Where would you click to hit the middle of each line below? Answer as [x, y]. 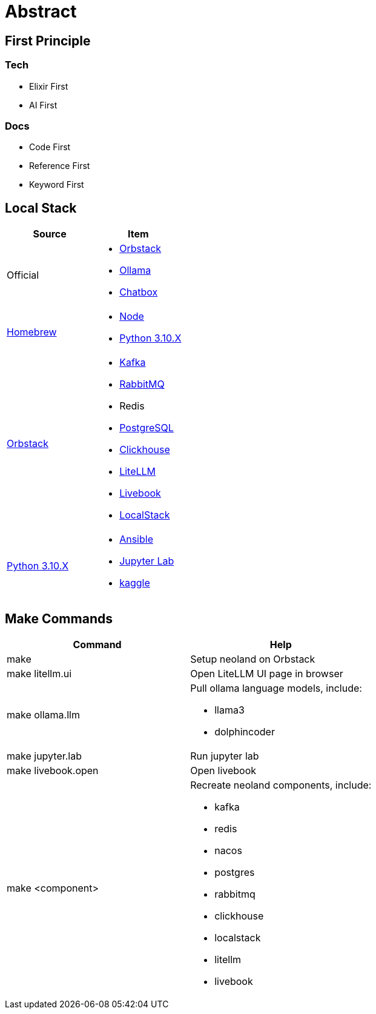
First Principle [48, 41]
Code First [50, 147]
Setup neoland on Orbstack [253, 659]
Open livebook [223, 770]
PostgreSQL [147, 428]
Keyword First [57, 185]
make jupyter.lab [44, 756]
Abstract [41, 12]
